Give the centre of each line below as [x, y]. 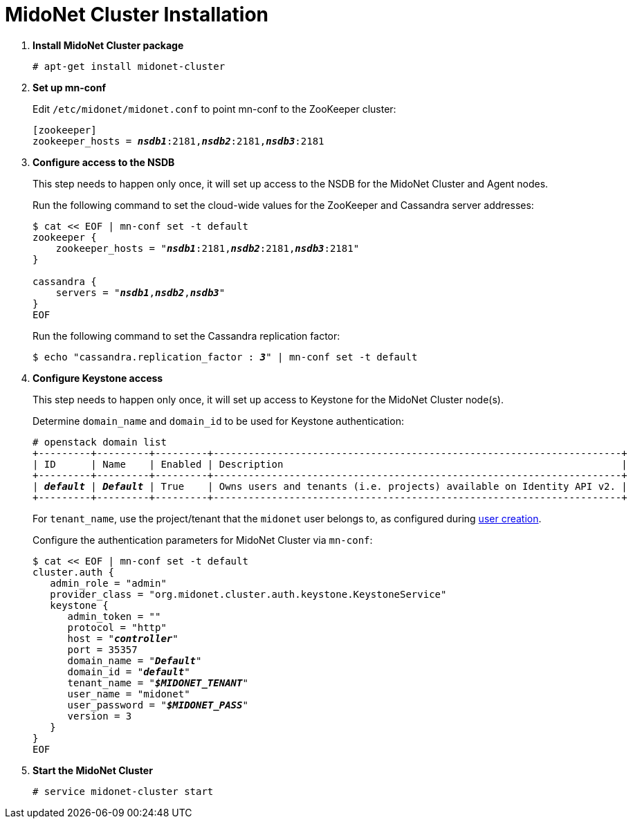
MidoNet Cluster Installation [137, 15]
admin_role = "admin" [108, 583]
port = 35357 [102, 649]
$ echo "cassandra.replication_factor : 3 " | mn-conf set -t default [225, 357]
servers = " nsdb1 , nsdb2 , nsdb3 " [140, 292]
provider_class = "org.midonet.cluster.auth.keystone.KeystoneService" [248, 594]
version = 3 [100, 716]
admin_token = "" [114, 616]
